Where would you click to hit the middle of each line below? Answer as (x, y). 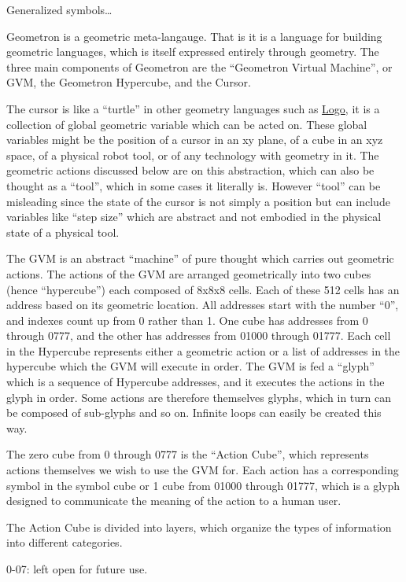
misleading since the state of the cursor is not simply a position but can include (198, 201)
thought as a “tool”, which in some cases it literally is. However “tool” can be (194, 185)
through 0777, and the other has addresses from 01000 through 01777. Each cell (199, 335)
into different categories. (65, 542)
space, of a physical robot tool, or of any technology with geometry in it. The (193, 155)
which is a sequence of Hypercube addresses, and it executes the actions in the (196, 382)
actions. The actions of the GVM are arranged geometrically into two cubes (189, 273)
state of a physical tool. (63, 232)
